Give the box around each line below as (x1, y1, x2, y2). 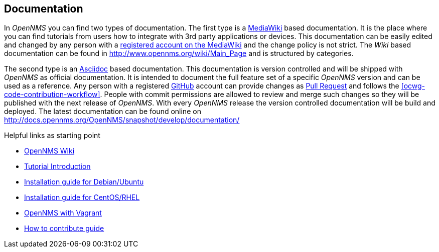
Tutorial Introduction (24, 162, 91, 171)
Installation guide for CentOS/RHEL (24, 193, 140, 202)
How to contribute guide (24, 224, 104, 233)
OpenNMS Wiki (24, 146, 75, 155)
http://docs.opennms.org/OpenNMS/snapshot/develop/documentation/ (4, 115, 240, 124)
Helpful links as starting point (4, 131, 100, 140)
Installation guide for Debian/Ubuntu (24, 177, 144, 186)
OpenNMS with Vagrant (24, 208, 102, 217)
